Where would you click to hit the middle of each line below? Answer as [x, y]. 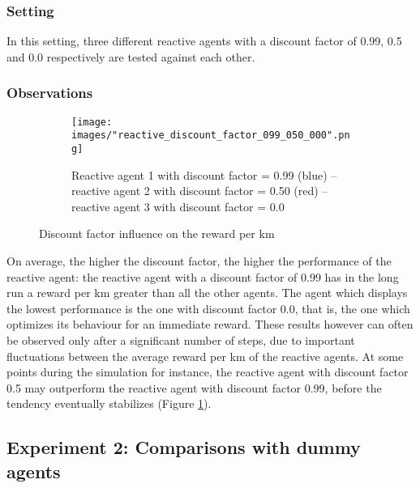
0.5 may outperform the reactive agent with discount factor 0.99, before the [194, 387]
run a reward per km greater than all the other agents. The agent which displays [207, 293]
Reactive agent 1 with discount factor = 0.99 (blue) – [204, 174]
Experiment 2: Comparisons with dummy [184, 447]
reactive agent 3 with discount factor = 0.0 [178, 206]
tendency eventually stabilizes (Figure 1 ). [109, 403]
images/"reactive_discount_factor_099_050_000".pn [211, 136]
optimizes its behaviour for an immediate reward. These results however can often [210, 324]
